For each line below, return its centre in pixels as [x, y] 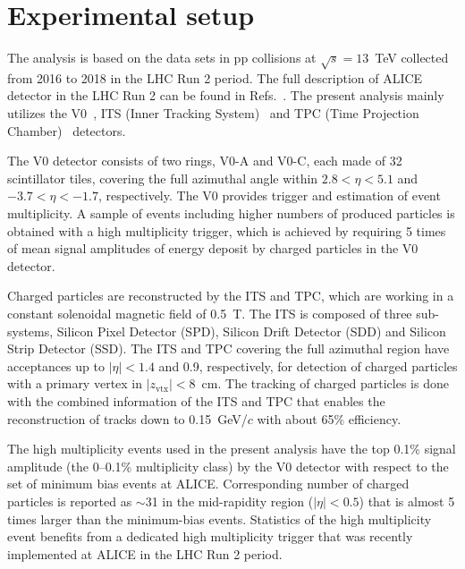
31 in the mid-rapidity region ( [229, 501]
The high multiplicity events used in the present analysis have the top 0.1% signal [232, 449]
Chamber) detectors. [67, 130]
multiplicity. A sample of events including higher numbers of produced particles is [231, 213]
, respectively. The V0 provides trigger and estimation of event [269, 195]
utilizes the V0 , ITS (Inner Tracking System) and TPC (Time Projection [213, 113]
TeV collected [412, 58]
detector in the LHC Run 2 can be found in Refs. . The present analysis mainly [226, 95]
